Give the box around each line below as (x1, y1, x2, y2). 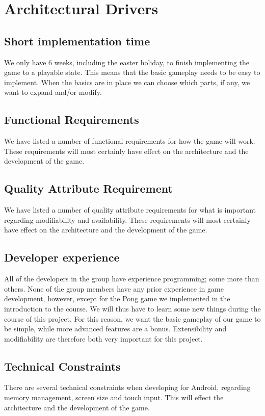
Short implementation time (4, 33, 150, 48)
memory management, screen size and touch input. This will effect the (4, 392, 224, 403)
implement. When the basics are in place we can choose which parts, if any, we (4, 76, 250, 87)
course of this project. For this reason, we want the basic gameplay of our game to (4, 313, 261, 324)
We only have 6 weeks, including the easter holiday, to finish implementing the (4, 57, 249, 67)
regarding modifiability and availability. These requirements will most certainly (4, 214, 251, 225)
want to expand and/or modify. (4, 87, 102, 97)
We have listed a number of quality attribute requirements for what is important (4, 204, 256, 215)
